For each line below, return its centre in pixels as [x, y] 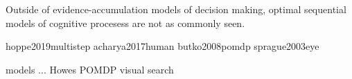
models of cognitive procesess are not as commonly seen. [125, 23]
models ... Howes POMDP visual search [90, 69]
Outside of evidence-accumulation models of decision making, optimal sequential [176, 9]
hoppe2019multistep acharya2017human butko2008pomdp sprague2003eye [162, 46]
